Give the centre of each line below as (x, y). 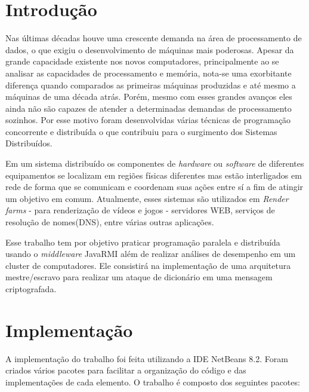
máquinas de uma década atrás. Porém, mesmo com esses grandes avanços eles (149, 97)
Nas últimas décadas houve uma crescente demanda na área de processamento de (154, 38)
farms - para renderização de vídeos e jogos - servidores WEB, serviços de (140, 210)
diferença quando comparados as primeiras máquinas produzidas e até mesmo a (151, 85)
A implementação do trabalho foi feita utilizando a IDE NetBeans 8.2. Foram (147, 358)
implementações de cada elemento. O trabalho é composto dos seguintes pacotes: (153, 382)
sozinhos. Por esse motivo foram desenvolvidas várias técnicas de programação (148, 120)
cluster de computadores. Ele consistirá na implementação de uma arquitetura (148, 265)
